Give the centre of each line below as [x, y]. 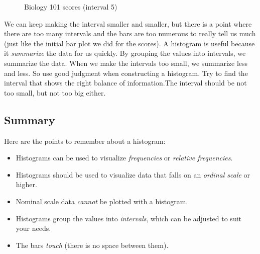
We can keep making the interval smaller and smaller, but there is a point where [128, 23]
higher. [26, 184]
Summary [30, 119]
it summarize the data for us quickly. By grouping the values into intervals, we [125, 53]
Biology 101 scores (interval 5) [71, 7]
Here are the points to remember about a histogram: [85, 141]
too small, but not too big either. [55, 92]
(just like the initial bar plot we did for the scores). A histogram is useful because [129, 43]
